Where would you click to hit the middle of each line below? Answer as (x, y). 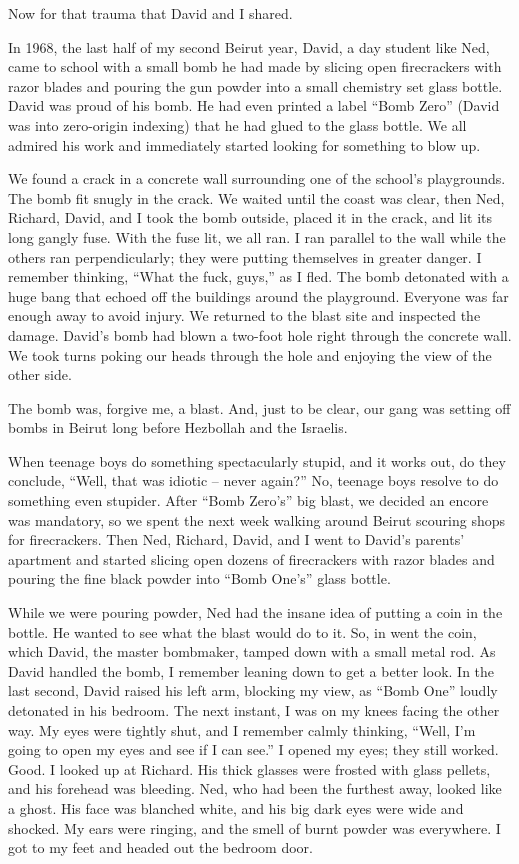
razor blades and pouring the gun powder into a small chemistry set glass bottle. (255, 85)
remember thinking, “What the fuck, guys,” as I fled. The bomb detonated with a (258, 276)
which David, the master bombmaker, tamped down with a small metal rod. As (252, 651)
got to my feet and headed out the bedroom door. (160, 847)
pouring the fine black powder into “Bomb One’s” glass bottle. (199, 578)
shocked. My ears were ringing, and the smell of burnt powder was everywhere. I (254, 827)
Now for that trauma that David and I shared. (150, 13)
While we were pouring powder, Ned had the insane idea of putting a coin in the (255, 612)
